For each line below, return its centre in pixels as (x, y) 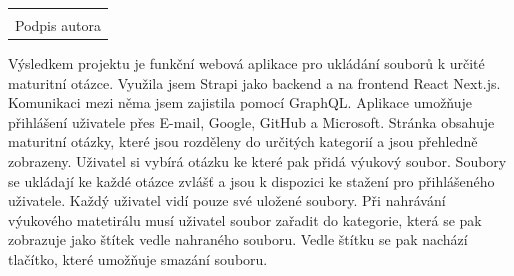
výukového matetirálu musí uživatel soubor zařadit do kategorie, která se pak (245, 219)
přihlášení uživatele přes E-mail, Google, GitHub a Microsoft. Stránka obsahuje (251, 121)
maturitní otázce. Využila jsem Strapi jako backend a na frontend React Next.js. (254, 82)
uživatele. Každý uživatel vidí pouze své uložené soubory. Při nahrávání (227, 200)
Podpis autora (58, 25)
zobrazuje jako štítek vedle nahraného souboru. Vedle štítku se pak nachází (238, 239)
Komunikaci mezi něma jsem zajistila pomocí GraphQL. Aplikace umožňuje (240, 102)
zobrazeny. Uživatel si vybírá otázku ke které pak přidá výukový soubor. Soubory (257, 161)
